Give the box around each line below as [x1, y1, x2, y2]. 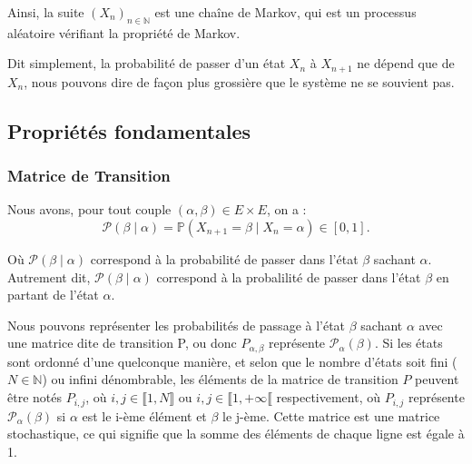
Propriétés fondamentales [7, 116, 251, 144]
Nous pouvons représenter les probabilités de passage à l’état [7, 315, 346, 334]
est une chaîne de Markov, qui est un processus [154, 3, 417, 21]
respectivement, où [276, 388, 381, 407]
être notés [7, 388, 62, 407]
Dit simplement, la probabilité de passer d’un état [7, 54, 286, 73]
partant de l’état [7, 285, 99, 304]
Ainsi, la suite [7, 3, 84, 21]
